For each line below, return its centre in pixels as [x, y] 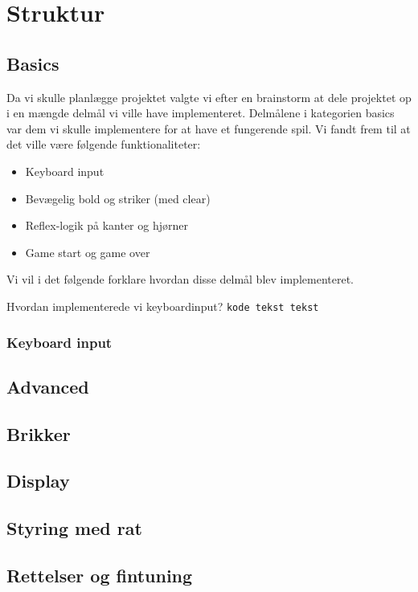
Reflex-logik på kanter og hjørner [107, 225]
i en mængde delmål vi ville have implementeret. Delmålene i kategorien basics [201, 113]
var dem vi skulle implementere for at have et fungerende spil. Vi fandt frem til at [209, 128]
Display [38, 481]
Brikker [39, 433]
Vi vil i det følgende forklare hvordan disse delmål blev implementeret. [180, 279]
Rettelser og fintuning [100, 575]
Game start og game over [88, 252]
